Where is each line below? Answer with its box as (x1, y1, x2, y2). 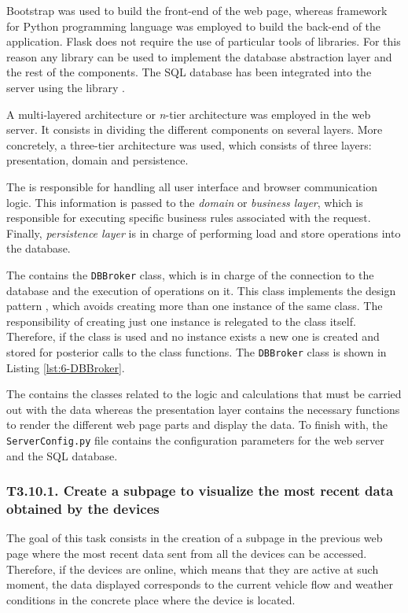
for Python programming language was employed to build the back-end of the (6, 17, 381, 34)
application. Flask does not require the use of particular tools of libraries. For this (6, 33, 401, 50)
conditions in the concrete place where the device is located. (6, 591, 296, 607)
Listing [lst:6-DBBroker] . (6, 359, 125, 375)
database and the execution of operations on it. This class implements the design (6, 282, 396, 298)
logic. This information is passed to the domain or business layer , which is (6, 194, 363, 210)
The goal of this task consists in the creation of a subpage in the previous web (6, 530, 383, 546)
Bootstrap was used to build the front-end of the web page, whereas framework (6, 2, 388, 18)
